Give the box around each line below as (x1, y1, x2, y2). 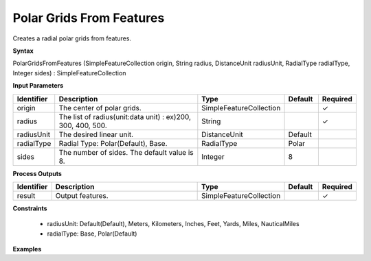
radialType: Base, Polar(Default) (47, 229, 137, 238)
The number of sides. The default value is (58, 147, 194, 157)
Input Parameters (12, 82, 64, 90)
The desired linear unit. (58, 129, 134, 139)
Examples (12, 245, 42, 253)
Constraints (12, 204, 47, 212)
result (16, 190, 36, 200)
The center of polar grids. (58, 103, 142, 112)
